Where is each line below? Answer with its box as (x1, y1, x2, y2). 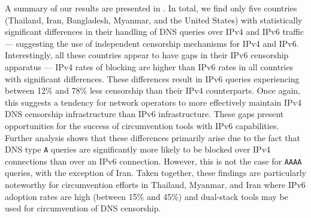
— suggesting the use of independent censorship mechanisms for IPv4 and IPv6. (5, 37, 299, 49)
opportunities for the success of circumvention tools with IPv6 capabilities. (5, 119, 279, 132)
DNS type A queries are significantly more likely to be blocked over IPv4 (5, 143, 271, 156)
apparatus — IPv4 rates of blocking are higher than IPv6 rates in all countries (5, 60, 294, 73)
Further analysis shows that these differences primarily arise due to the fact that (5, 131, 300, 144)
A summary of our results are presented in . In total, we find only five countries (5, 2, 297, 14)
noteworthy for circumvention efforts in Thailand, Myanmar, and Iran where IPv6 (5, 178, 306, 191)
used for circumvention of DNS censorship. (5, 202, 161, 214)
